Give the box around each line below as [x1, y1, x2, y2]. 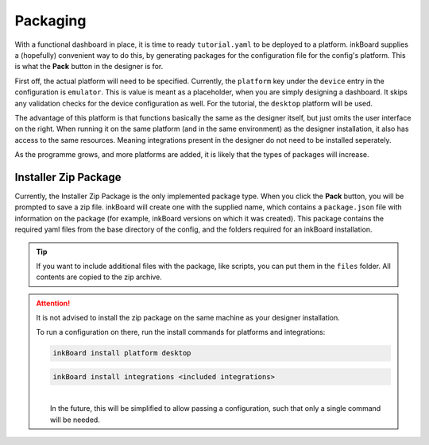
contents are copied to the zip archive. [36, 272, 163, 282]
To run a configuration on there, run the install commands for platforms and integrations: [36, 328, 326, 337]
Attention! [36, 298, 71, 308]
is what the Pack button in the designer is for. [14, 62, 164, 71]
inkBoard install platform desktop [52, 349, 191, 358]
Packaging [14, 12, 87, 29]
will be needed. [50, 415, 101, 424]
